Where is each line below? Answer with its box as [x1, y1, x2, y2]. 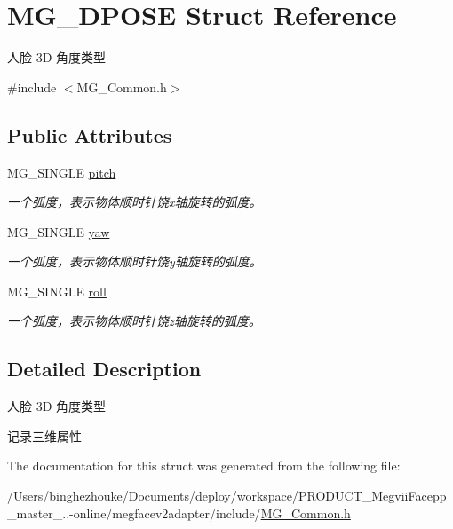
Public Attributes [7, 121, 172, 148]
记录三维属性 [7, 426, 82, 445]
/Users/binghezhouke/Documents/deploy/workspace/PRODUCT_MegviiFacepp [7, 486, 447, 505]
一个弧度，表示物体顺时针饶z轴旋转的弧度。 [7, 312, 261, 330]
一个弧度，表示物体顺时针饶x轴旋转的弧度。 [7, 193, 262, 211]
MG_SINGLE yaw [7, 222, 110, 241]
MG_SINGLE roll [7, 281, 107, 300]
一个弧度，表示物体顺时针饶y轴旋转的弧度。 [7, 252, 262, 271]
